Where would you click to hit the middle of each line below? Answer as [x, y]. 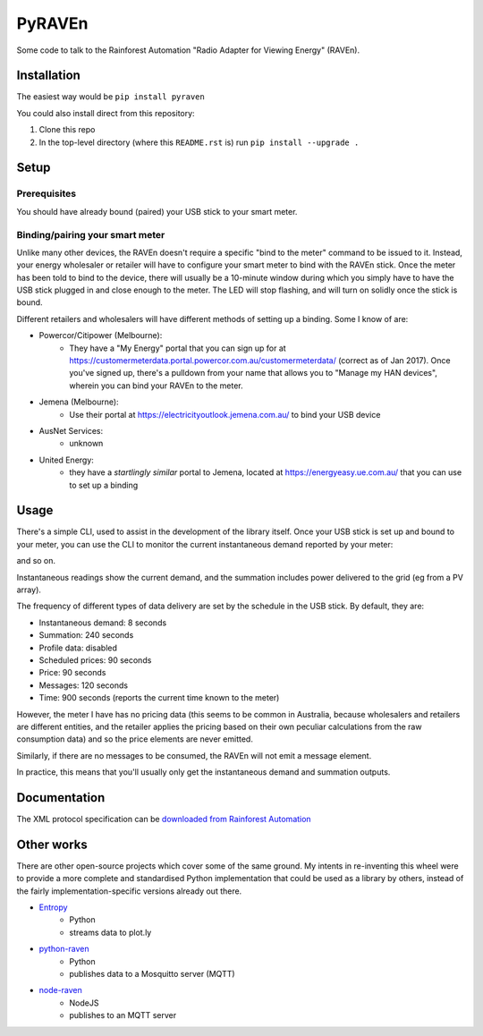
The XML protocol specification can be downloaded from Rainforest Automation [164, 819]
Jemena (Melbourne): [79, 402]
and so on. [36, 561]
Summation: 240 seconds [86, 635]
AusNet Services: [71, 431]
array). [29, 590]
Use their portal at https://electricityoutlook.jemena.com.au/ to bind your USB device [225, 414]
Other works [52, 844]
